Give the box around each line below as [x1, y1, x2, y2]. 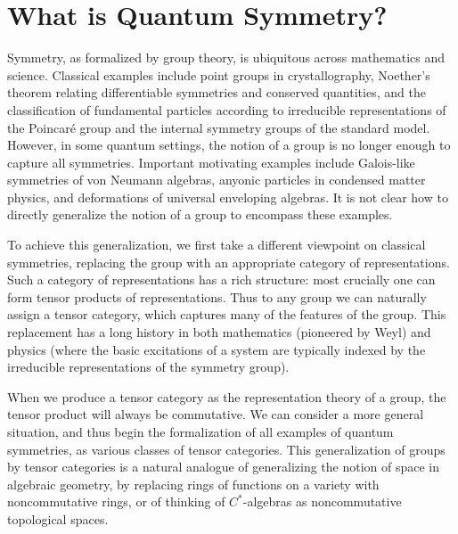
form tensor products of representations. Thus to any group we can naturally [7, 287, 427, 306]
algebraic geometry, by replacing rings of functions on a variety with [7, 474, 380, 493]
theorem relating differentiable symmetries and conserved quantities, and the [7, 83, 426, 102]
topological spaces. [7, 509, 109, 528]
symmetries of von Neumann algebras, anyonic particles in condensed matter [7, 170, 426, 189]
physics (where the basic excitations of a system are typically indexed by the [7, 340, 426, 358]
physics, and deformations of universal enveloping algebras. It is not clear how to [7, 187, 448, 206]
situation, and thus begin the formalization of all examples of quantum [7, 423, 394, 440]
